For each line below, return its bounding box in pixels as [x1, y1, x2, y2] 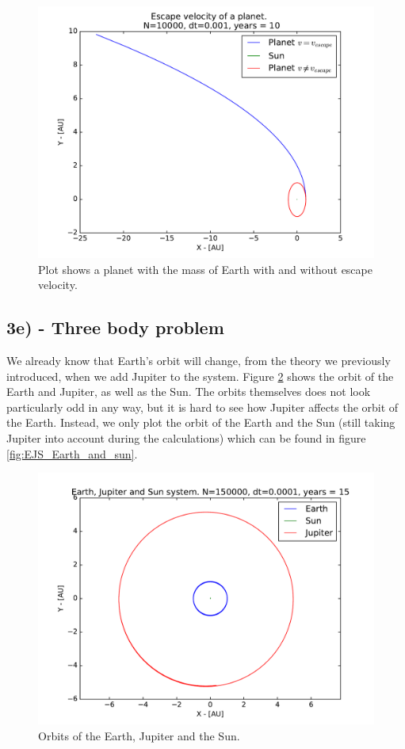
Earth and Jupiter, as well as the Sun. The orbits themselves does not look [6, 383, 371, 400]
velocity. [38, 276, 78, 293]
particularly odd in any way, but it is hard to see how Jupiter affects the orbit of [6, 398, 399, 415]
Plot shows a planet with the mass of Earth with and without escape [38, 260, 373, 277]
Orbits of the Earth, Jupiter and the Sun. [38, 727, 240, 743]
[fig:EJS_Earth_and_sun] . [6, 445, 138, 462]
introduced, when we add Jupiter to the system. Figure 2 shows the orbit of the [6, 367, 394, 384]
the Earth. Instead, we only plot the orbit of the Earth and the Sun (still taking [6, 414, 395, 431]
